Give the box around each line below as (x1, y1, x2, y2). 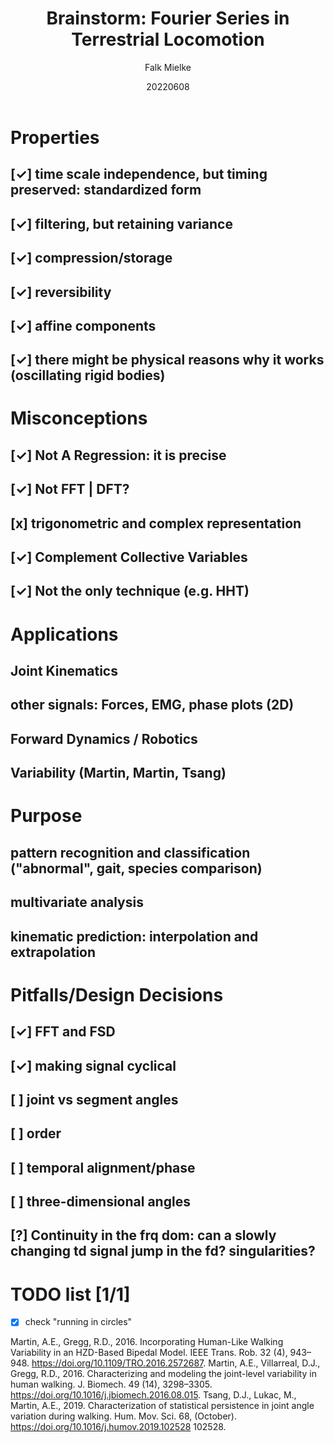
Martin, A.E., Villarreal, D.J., (208, 1357, 321, 1369)
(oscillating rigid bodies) (10, 367, 166, 384)
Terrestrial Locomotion (71, 28, 265, 51)
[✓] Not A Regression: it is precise (10, 447, 227, 464)
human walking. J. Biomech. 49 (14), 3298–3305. (10, 1378, 213, 1391)
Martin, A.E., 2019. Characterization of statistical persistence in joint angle (10, 1400, 315, 1412)
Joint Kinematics (10, 663, 118, 679)
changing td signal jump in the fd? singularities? (10, 1243, 316, 1260)
